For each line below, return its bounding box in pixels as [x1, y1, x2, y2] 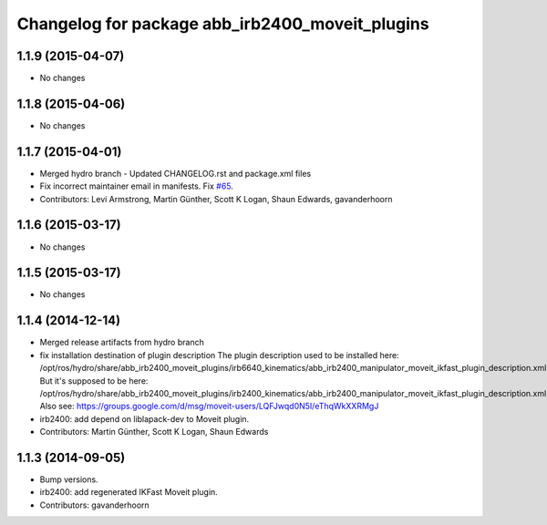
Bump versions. [39, 474, 99, 485]
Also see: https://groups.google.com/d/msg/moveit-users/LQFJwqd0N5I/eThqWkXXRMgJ [39, 401, 379, 412]
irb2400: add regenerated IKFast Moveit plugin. [39, 487, 218, 498]
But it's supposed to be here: [39, 375, 149, 386]
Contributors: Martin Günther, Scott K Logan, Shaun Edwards [39, 427, 269, 437]
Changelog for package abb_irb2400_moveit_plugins [16, 14, 429, 34]
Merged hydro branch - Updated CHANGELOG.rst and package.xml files [39, 168, 312, 179]
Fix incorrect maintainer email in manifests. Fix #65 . [39, 180, 234, 191]
